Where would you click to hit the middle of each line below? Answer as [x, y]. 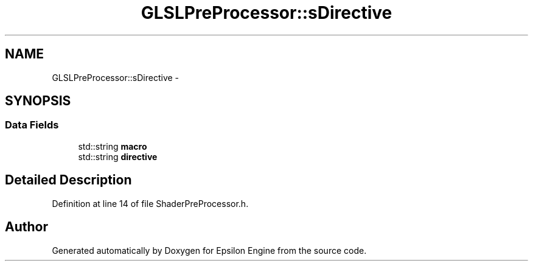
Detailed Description [68, 180]
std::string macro [113, 146]
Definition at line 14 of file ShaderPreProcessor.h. [150, 203]
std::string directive [118, 156]
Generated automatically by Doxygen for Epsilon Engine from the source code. [209, 250]
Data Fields [32, 125]
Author [26, 227]
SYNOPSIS [38, 101]
